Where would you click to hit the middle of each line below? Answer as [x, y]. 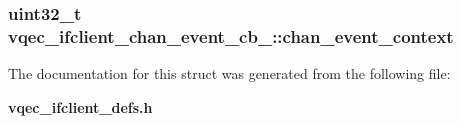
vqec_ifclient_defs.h [80, 106]
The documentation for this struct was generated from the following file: [229, 73]
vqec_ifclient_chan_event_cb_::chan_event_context [231, 35]
